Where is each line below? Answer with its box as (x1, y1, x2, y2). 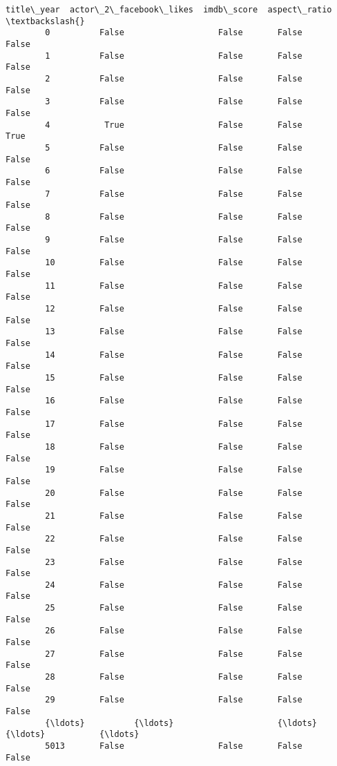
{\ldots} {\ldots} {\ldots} (45, 718, 318, 728)
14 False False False (45, 350, 302, 360)
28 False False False (45, 672, 302, 682)
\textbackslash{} (6, 16, 85, 26)
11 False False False (45, 280, 302, 291)
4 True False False (45, 119, 302, 130)
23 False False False (45, 557, 302, 567)
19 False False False (45, 465, 302, 475)
